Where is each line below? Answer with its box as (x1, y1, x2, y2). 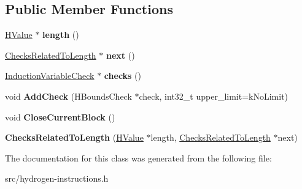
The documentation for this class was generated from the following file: (5, 151, 272, 164)
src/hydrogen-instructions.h (5, 172, 109, 185)
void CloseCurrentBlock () (5, 110, 115, 123)
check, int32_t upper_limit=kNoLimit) (139, 89, 288, 102)
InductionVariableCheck (5, 69, 95, 82)
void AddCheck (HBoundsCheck (5, 89, 132, 102)
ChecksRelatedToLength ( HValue (5, 131, 144, 144)
